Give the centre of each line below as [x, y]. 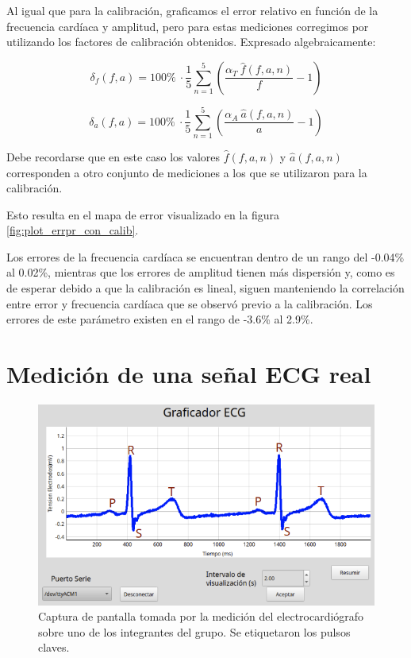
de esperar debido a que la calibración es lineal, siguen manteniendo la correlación [205, 288]
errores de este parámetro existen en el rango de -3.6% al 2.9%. [160, 319]
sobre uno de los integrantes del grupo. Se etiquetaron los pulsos [194, 631]
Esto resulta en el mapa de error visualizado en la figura [143, 214]
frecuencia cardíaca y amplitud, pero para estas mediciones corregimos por [188, 26]
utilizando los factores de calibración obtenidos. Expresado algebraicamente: [191, 42]
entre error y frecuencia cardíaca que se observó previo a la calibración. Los [190, 303]
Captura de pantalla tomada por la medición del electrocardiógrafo [201, 616]
